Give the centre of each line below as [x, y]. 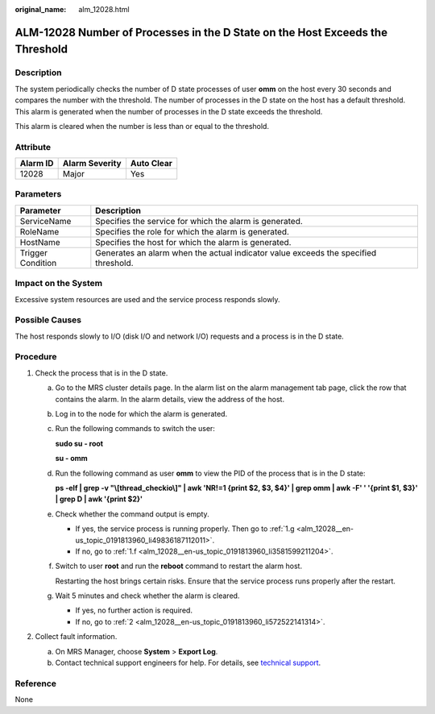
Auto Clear [151, 164]
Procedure [36, 357]
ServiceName [46, 221]
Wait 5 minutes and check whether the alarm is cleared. [147, 596]
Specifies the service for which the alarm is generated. [199, 221]
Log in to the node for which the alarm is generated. [141, 414]
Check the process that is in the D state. [101, 373]
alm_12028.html [104, 9]
